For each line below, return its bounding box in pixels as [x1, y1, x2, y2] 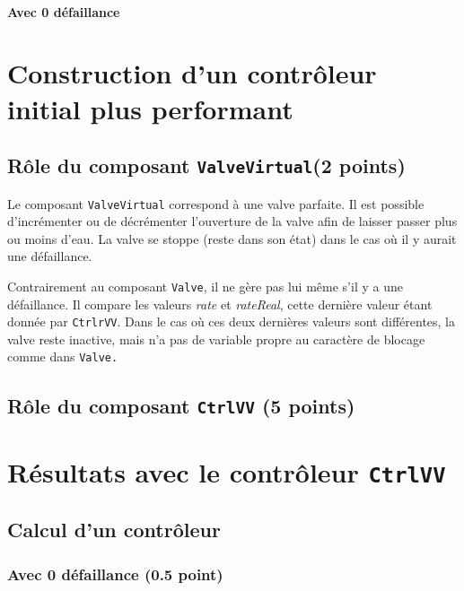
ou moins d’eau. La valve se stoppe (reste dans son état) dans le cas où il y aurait [7, 229, 457, 248]
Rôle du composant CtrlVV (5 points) [7, 391, 355, 419]
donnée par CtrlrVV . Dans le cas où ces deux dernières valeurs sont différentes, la [7, 312, 456, 331]
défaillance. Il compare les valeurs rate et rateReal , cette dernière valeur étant [7, 294, 433, 313]
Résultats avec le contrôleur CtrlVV [7, 453, 446, 490]
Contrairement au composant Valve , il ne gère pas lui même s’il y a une [7, 276, 403, 295]
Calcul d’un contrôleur [7, 516, 221, 543]
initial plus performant [7, 90, 293, 126]
